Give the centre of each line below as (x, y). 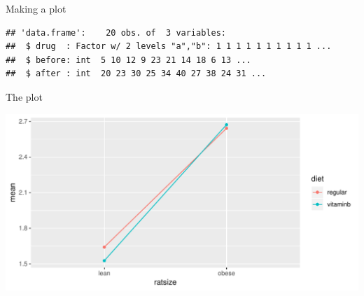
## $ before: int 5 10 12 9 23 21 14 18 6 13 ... (128, 60)
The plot (24, 96)
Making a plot (36, 8)
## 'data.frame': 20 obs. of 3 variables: (116, 33)
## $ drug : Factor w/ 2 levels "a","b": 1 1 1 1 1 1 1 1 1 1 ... (169, 47)
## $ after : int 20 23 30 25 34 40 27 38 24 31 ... (136, 74)
